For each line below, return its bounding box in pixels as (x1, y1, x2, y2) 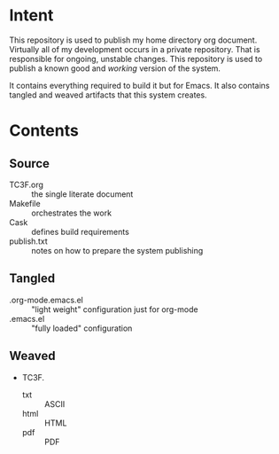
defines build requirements (31, 226, 130, 237)
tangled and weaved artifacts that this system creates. (9, 90, 207, 100)
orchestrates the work (31, 207, 112, 218)
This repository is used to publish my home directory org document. (9, 35, 258, 45)
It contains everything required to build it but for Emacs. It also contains (9, 80, 270, 90)
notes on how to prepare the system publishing (31, 245, 204, 255)
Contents (9, 121, 80, 141)
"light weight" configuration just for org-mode (31, 303, 198, 315)
